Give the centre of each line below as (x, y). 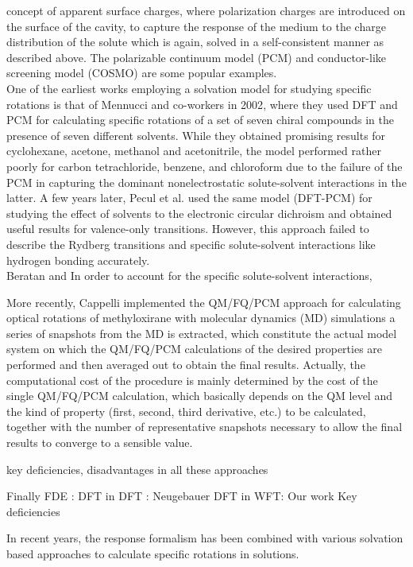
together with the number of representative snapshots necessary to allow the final (205, 427)
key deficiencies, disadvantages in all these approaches (137, 469)
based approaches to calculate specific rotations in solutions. (153, 553)
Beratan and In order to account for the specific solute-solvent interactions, (189, 276)
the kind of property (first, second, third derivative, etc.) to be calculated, (186, 411)
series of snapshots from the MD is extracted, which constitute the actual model (202, 333)
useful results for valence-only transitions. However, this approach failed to (188, 229)
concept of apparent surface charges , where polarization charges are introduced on (206, 10)
